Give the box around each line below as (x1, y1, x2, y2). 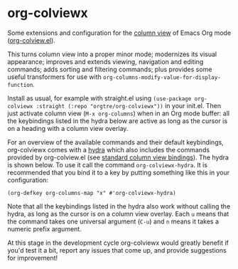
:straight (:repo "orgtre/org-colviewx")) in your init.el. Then (36, 101, 222, 110)
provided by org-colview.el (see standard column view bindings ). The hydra (7, 153, 229, 162)
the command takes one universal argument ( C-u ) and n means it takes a (7, 217, 219, 226)
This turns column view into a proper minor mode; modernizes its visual (7, 50, 217, 58)
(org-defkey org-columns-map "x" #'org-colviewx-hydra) (7, 189, 176, 196)
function (7, 81, 33, 88)
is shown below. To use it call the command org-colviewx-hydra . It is (7, 160, 208, 169)
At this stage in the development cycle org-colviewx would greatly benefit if (7, 238, 229, 247)
